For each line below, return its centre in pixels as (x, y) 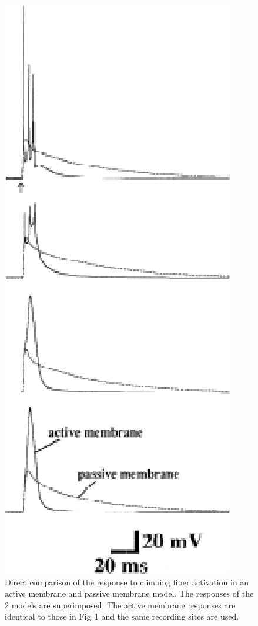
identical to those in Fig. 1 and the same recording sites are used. (122, 616)
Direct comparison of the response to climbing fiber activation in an (127, 582)
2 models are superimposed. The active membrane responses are (120, 605)
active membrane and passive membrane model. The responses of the (129, 593)
